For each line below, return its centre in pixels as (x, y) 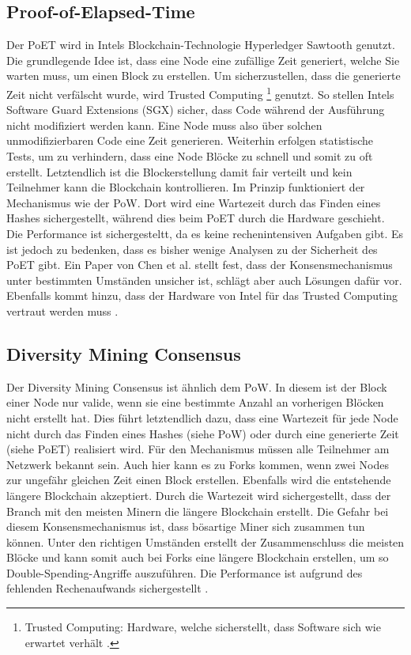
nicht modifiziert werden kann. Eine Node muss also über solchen (164, 125)
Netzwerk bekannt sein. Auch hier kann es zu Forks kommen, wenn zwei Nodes (198, 464)
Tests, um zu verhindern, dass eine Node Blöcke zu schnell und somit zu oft (190, 156)
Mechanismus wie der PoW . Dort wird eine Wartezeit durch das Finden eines (194, 202)
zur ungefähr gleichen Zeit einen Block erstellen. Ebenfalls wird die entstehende (199, 480)
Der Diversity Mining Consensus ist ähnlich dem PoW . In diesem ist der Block (197, 386)
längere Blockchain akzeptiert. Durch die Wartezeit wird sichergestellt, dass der (199, 495)
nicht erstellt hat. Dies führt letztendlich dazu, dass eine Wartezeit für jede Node (202, 417)
